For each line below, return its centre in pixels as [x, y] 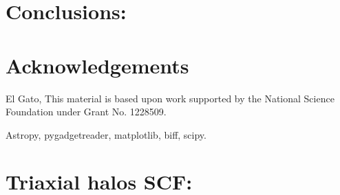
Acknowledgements [97, 65]
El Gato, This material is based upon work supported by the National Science [170, 98]
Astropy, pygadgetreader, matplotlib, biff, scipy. [106, 134]
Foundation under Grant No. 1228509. [86, 112]
